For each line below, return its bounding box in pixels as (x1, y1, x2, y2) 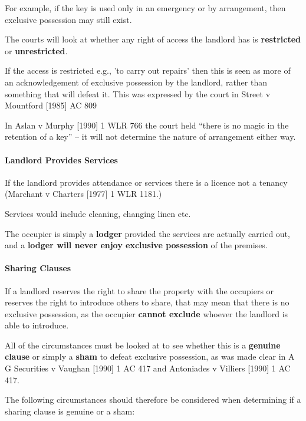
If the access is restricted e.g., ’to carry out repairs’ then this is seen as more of (5, 64, 291, 77)
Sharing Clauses (5, 262, 71, 274)
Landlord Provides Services (5, 153, 118, 166)
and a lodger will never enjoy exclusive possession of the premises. (5, 239, 268, 251)
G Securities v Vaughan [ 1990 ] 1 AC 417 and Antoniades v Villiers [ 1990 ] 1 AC (5, 362, 291, 374)
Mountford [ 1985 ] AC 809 (5, 99, 97, 111)
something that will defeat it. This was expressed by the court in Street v (5, 87, 271, 100)
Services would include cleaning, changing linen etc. (5, 207, 191, 219)
